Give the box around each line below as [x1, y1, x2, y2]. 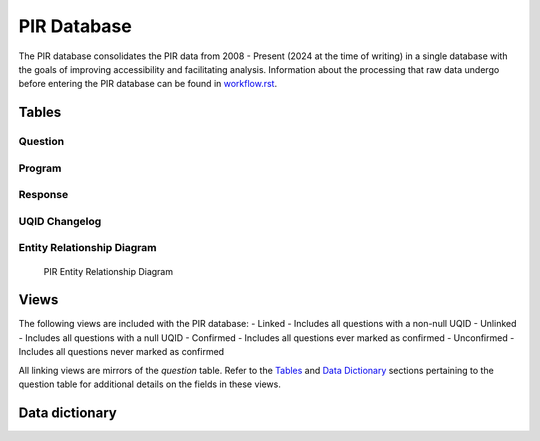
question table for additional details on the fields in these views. [18, 378, 282, 390]
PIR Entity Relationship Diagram [43, 265, 174, 277]
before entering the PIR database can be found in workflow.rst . [18, 78, 278, 90]
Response [18, 188, 69, 202]
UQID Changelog [18, 214, 102, 228]
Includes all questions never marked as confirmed [18, 346, 225, 358]
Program [18, 161, 62, 175]
